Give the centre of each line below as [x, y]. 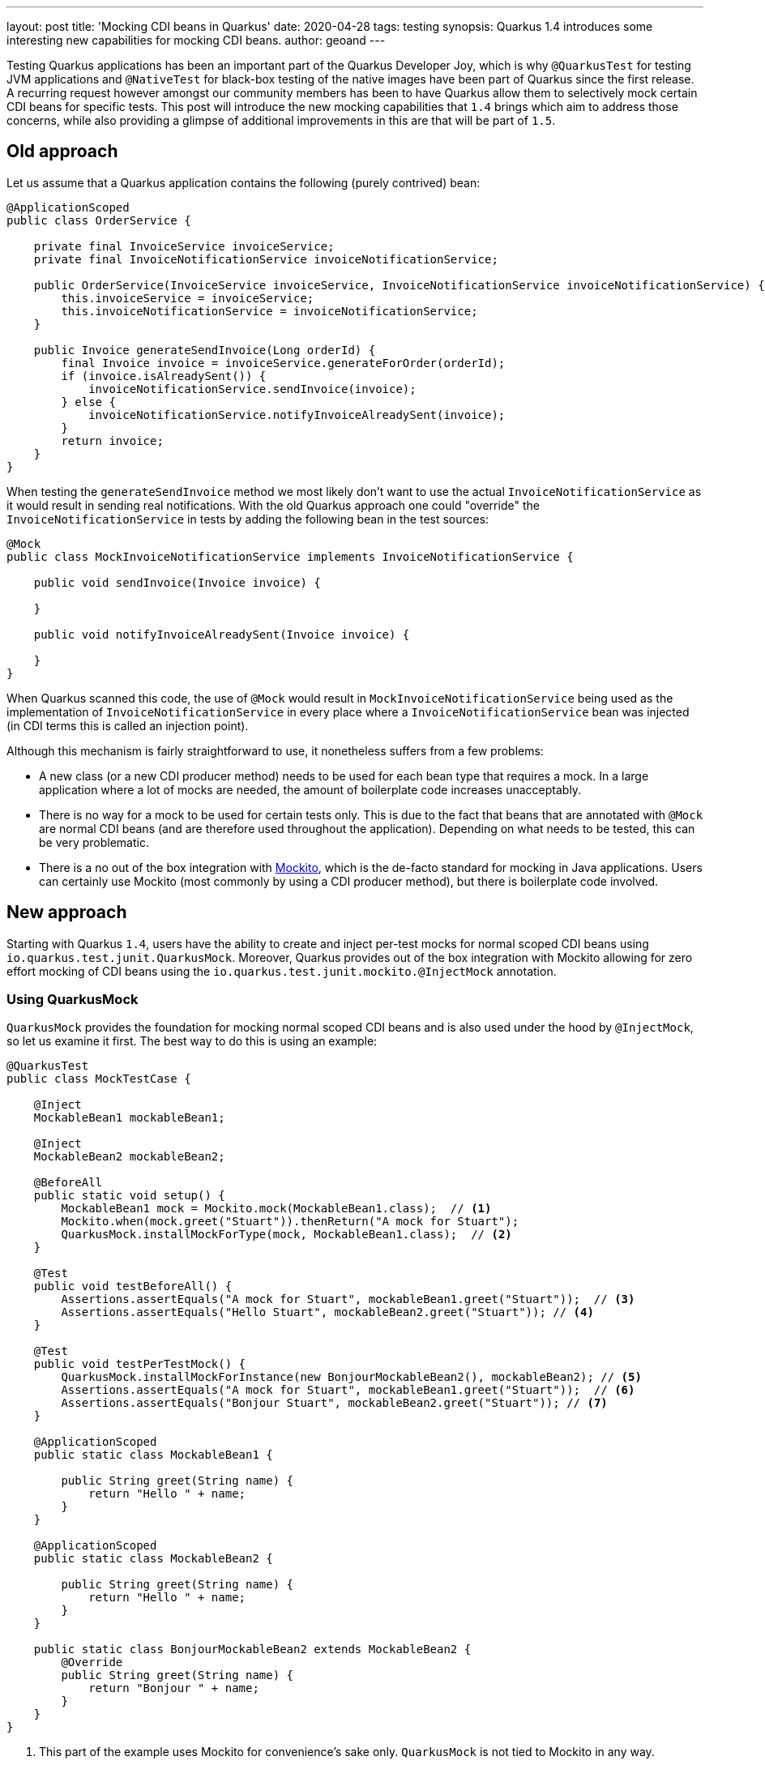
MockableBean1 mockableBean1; [129, 1118]
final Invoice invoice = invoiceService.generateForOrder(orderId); [283, 363]
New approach [67, 912]
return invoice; [112, 440]
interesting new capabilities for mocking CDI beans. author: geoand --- [196, 40]
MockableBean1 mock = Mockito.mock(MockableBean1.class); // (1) [276, 1209]
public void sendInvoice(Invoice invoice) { [177, 582]
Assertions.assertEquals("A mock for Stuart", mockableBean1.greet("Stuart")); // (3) [348, 1299]
